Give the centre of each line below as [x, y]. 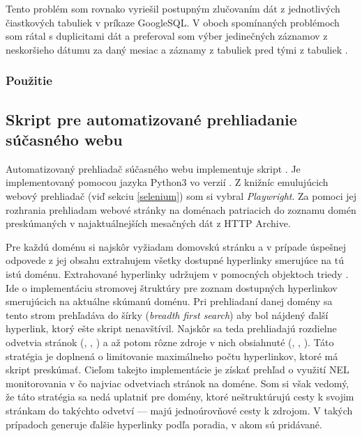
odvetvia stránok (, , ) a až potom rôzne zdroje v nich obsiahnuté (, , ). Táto [170, 342]
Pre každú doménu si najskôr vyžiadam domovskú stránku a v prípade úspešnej [176, 246]
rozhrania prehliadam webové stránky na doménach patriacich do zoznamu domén [181, 209]
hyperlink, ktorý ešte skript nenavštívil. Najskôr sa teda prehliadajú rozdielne [171, 328]
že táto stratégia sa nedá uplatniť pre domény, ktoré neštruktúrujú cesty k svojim [180, 397]
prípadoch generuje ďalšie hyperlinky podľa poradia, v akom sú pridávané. [164, 424]
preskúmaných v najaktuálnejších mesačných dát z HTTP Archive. [148, 223]
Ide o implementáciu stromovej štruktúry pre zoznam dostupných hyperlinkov [172, 287]
